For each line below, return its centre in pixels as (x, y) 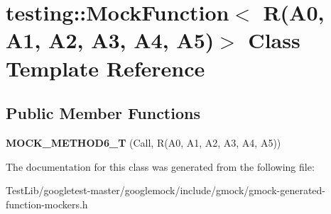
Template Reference (105, 68)
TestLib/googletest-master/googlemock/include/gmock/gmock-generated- (166, 190)
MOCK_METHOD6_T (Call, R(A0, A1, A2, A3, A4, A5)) (143, 142)
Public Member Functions (103, 113)
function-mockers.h (47, 204)
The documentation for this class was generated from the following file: (160, 166)
